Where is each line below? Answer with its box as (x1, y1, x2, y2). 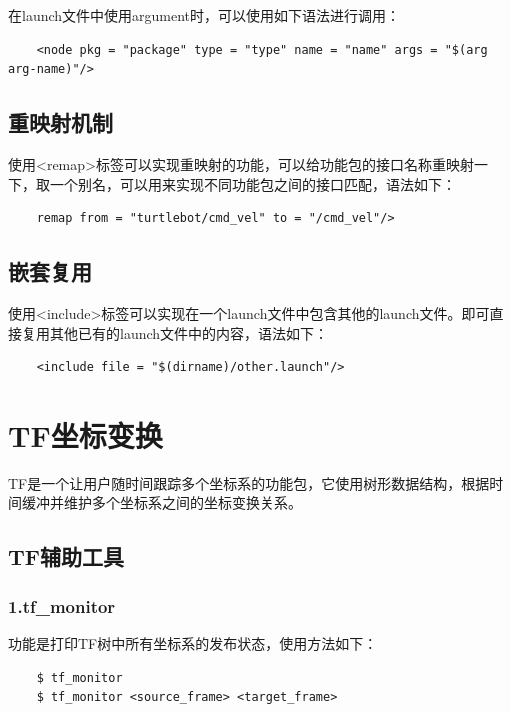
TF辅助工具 (8, 541, 125, 572)
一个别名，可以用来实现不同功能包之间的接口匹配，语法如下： (49, 173, 456, 194)
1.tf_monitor (8, 593, 116, 618)
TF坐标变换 (8, 414, 163, 455)
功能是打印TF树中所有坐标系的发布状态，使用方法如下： (8, 633, 378, 654)
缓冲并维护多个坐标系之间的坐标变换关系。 (21, 492, 302, 513)
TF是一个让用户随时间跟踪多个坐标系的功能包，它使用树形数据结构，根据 (8, 472, 490, 493)
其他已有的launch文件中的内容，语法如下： (49, 322, 329, 343)
